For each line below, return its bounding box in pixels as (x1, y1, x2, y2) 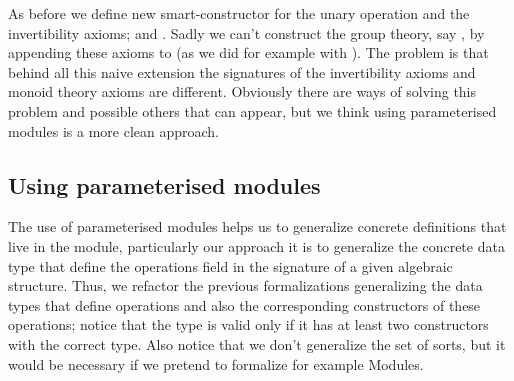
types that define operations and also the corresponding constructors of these (8, 294, 481, 315)
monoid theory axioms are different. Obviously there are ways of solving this (8, 81, 477, 102)
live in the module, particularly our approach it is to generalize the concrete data (8, 235, 505, 256)
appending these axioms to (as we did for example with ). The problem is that (8, 42, 489, 63)
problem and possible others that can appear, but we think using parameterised (8, 100, 497, 121)
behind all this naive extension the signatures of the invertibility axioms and (8, 61, 476, 82)
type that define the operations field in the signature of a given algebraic (8, 255, 453, 276)
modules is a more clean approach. (8, 120, 219, 141)
